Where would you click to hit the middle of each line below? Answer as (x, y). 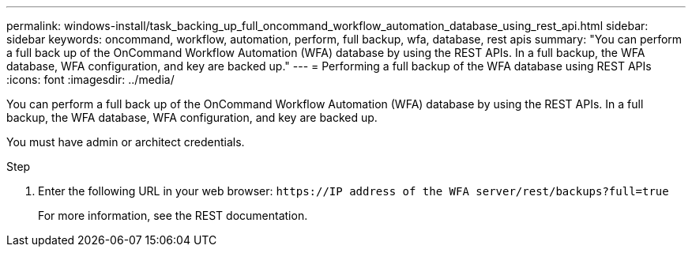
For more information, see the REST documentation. (173, 215)
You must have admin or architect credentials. (126, 142)
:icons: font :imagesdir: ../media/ (90, 79)
